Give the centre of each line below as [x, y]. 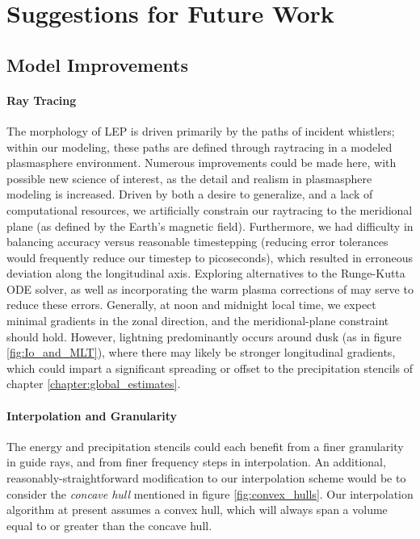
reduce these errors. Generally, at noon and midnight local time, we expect [191, 305]
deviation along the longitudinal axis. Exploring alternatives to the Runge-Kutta [206, 273]
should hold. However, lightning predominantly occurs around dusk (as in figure [204, 336]
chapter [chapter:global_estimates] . [94, 384]
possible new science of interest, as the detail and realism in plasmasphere [189, 178]
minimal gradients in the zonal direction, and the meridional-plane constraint [198, 321]
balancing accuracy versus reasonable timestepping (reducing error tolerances [197, 242]
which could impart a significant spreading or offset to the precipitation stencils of [210, 368]
